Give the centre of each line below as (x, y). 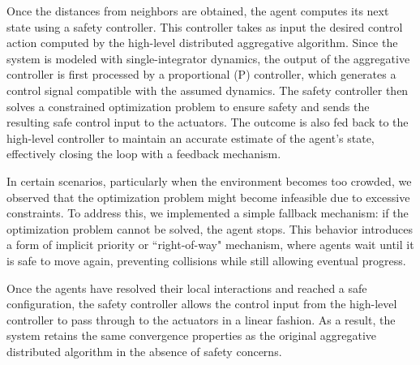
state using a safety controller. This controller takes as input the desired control (205, 26)
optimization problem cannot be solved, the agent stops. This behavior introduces (210, 228)
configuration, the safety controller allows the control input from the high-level (202, 304)
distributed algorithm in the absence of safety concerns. (144, 351)
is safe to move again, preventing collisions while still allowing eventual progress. (206, 260)
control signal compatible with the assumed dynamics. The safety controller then (208, 90)
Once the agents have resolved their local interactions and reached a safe (187, 288)
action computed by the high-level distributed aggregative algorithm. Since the (202, 43)
